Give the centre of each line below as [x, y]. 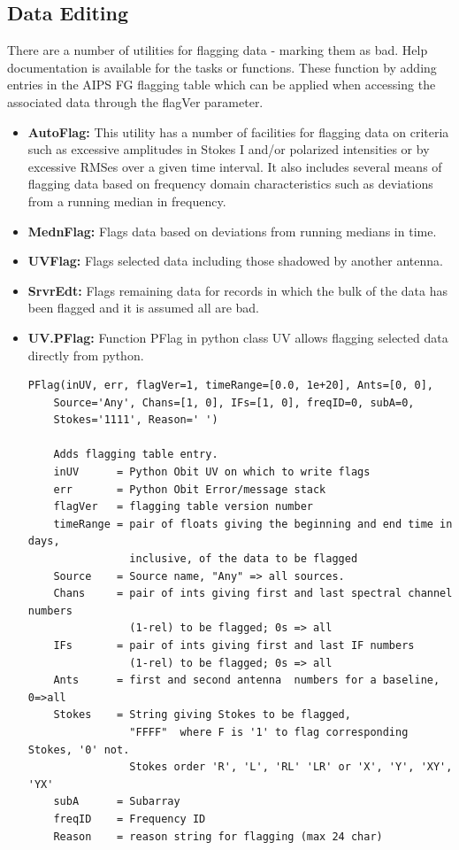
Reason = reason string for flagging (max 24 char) [218, 836]
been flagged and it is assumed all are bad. [144, 308]
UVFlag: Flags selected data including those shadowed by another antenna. [235, 261]
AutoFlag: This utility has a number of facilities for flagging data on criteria [238, 131]
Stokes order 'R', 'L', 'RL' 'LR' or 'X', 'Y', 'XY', [291, 767]
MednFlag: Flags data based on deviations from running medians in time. [232, 231]
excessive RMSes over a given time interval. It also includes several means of [235, 166]
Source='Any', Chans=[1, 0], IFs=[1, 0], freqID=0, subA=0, [234, 402]
